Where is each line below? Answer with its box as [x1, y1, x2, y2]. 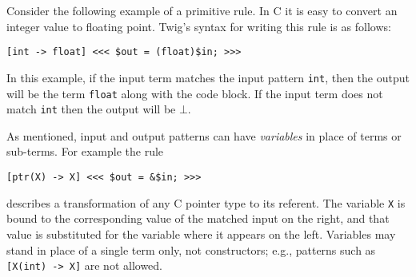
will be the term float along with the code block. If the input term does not [6, 85, 383, 101]
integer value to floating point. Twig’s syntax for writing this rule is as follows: [6, 18, 391, 34]
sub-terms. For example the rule [6, 143, 164, 160]
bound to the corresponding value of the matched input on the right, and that [6, 210, 390, 227]
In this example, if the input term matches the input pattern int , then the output [6, 69, 410, 85]
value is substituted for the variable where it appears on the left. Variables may [6, 225, 396, 242]
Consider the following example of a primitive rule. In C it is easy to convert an [6, 2, 398, 18]
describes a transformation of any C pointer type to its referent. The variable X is [6, 194, 406, 211]
